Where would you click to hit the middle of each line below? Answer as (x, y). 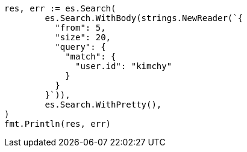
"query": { (80, 47)
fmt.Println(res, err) (58, 124)
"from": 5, (80, 28)
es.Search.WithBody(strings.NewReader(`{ (144, 18)
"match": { (91, 56)
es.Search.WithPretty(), (103, 105)
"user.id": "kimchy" (124, 66)
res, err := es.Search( (60, 8)
